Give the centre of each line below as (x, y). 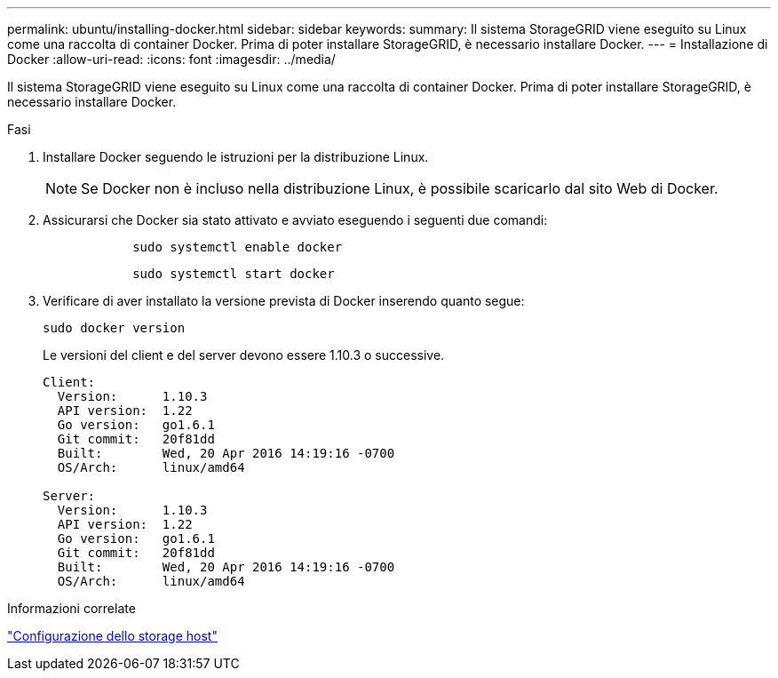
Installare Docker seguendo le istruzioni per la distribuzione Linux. (236, 157)
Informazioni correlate (71, 608)
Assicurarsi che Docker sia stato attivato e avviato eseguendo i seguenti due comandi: (295, 220)
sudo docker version (114, 328)
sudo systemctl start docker (234, 274)
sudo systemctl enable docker (238, 247)
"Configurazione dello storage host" (112, 636)
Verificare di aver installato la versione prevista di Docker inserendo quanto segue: (284, 301)
